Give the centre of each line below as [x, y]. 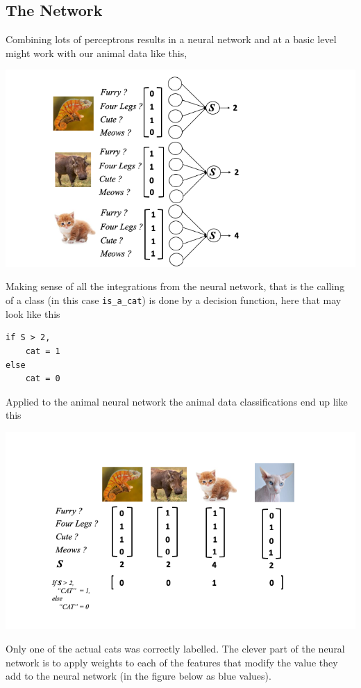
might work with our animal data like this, [96, 53]
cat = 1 [43, 351]
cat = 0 [43, 379]
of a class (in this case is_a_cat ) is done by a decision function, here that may [174, 300]
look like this [33, 313]
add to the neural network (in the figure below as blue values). [138, 676]
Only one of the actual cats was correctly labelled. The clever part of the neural [175, 648]
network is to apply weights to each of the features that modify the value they [172, 662]
